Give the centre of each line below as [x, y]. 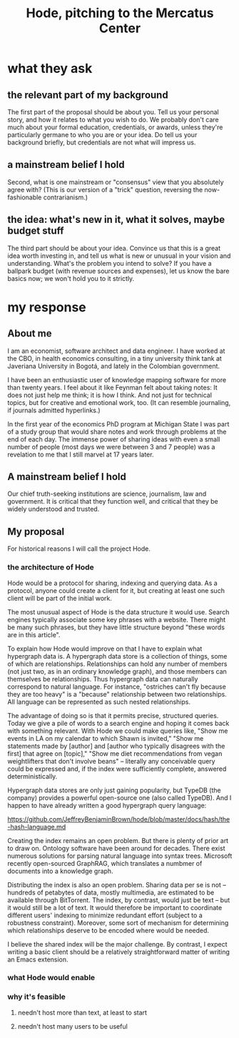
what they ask [50, 69]
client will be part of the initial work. [60, 598]
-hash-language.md [37, 827]
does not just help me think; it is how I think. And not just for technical [110, 395]
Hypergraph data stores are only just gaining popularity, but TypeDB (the [114, 790]
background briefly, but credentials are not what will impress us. [102, 142]
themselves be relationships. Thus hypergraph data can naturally [103, 679]
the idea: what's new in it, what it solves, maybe [116, 220]
